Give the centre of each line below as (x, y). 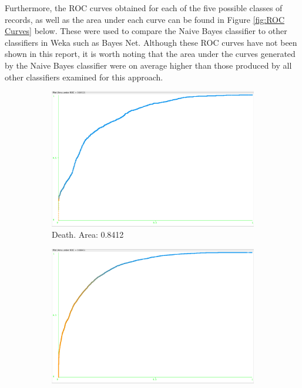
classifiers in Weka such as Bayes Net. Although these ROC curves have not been (151, 42)
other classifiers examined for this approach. (84, 77)
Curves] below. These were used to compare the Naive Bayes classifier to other (146, 31)
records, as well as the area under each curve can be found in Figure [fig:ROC (145, 19)
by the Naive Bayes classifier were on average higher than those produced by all (148, 65)
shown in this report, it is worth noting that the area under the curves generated (150, 54)
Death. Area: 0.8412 (88, 235)
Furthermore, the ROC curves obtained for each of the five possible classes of (144, 8)
